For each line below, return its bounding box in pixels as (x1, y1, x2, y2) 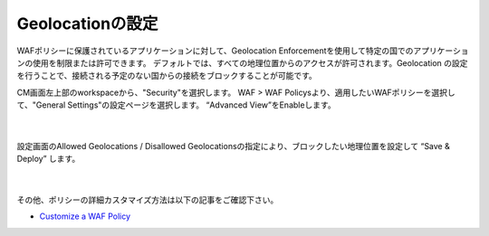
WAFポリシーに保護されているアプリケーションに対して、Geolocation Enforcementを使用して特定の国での (16, 45, 414, 56)
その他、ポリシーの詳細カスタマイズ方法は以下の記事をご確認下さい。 (16, 194, 279, 205)
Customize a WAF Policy (39, 211, 131, 222)
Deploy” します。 (16, 154, 81, 165)
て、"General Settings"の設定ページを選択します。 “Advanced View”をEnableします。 (16, 99, 336, 110)
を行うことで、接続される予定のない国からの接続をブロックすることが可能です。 (16, 71, 317, 81)
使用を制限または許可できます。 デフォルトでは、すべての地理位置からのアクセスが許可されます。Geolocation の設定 (32, 57, 468, 68)
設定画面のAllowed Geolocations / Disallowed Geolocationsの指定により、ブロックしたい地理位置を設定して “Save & (16, 140, 450, 151)
